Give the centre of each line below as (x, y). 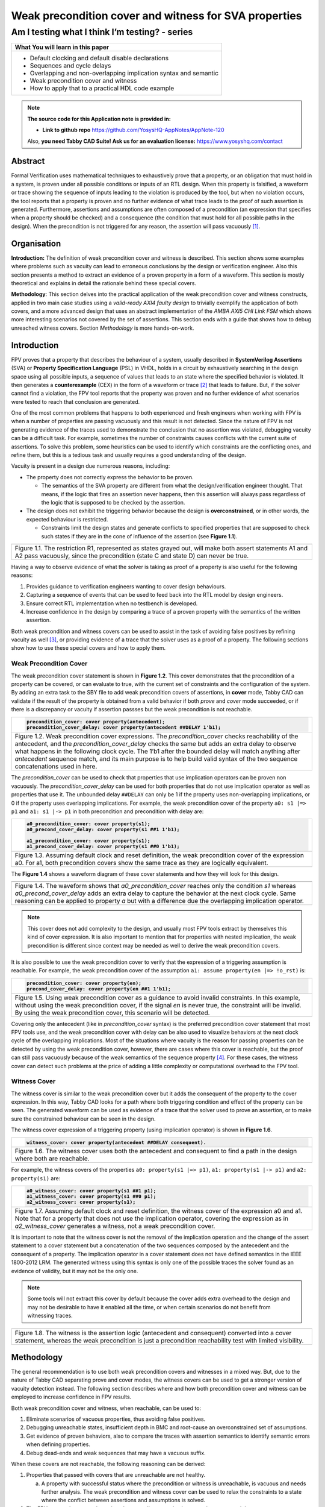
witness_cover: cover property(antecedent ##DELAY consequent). (116, 1142)
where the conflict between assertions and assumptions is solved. (123, 1500)
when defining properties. (58, 1444)
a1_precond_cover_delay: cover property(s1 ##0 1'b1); (103, 847)
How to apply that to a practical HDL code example (102, 89)
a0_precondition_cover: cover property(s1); (88, 824)
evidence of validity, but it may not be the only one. (75, 1271)
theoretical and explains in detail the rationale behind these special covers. (104, 283)
